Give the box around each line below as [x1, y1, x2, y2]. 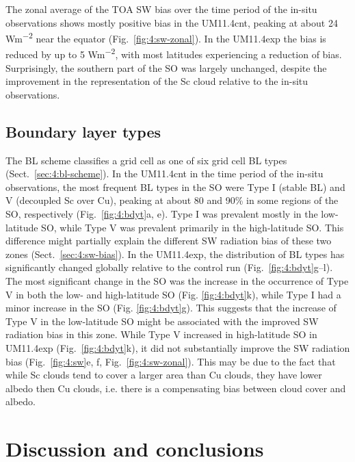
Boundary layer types [5, 120, 161, 142]
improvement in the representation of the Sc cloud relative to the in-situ [5, 74, 308, 88]
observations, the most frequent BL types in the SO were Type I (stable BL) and [5, 179, 345, 194]
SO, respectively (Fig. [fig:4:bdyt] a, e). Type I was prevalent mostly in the [5, 207, 318, 221]
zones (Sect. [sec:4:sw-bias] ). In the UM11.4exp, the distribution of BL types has [5, 246, 345, 261]
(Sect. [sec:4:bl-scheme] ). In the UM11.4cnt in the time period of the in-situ [5, 166, 324, 181]
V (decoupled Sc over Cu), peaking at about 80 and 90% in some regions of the [5, 193, 339, 207]
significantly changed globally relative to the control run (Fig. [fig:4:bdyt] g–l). [5, 260, 333, 274]
